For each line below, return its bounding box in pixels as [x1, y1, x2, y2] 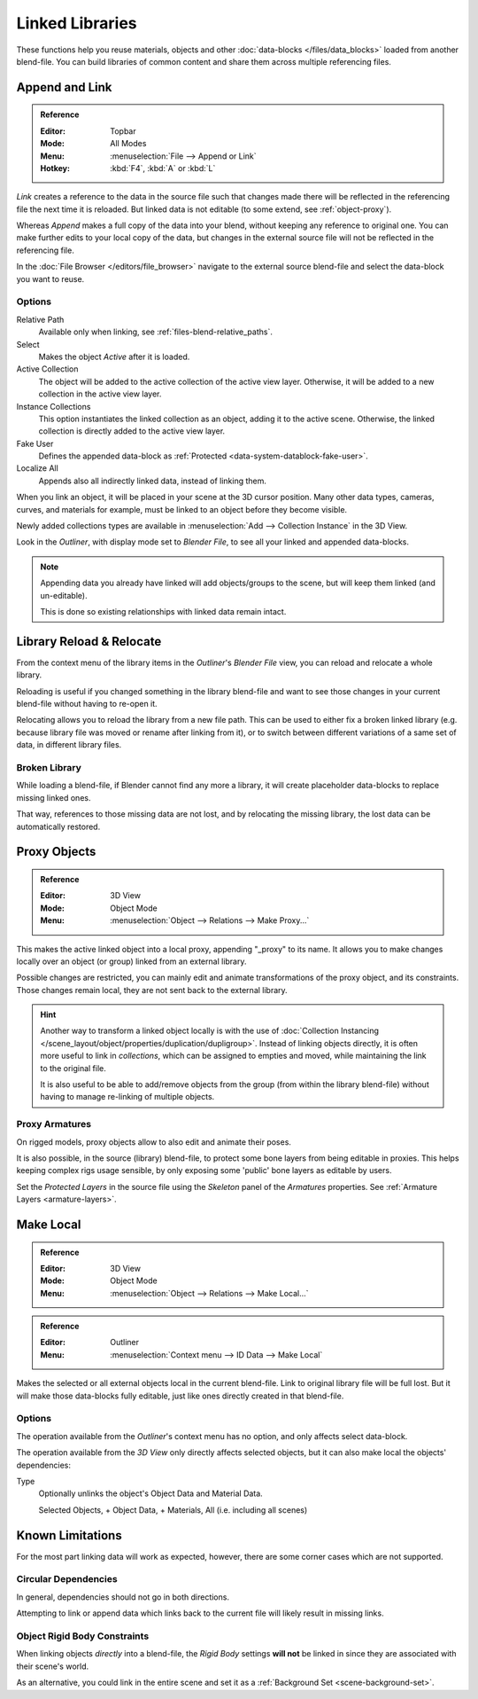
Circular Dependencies [16, 1573, 119, 1585]
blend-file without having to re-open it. [16, 699, 158, 709]
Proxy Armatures [16, 1118, 92, 1131]
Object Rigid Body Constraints [16, 1630, 150, 1642]
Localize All [16, 463, 59, 474]
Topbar [110, 125, 136, 137]
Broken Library [16, 762, 81, 773]
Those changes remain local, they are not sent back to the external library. [16, 984, 288, 995]
